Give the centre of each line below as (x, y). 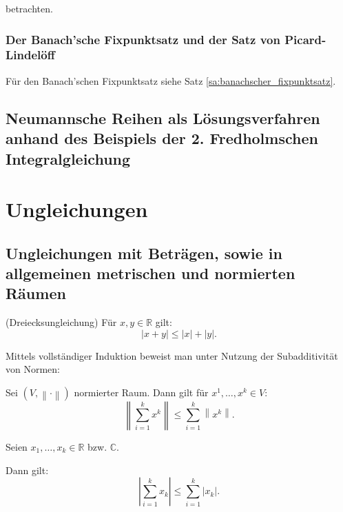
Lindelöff (30, 55)
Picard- (305, 39)
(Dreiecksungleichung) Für (61, 322)
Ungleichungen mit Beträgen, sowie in (144, 253)
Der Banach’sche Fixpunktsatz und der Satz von (143, 39)
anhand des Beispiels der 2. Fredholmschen (162, 138)
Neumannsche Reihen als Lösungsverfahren (163, 117)
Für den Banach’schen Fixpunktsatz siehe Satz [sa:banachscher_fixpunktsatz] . (171, 80)
